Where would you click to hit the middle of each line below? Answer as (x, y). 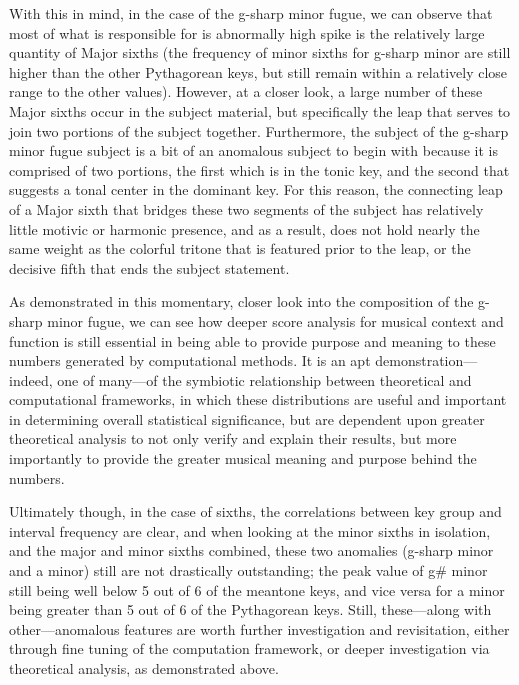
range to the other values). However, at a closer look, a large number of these (246, 91)
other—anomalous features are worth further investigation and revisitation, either (259, 628)
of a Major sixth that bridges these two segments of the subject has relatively (246, 208)
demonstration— (426, 360)
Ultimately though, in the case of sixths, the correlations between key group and (255, 511)
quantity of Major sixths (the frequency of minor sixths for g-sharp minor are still (260, 52)
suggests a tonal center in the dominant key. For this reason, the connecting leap (256, 189)
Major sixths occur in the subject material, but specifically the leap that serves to (260, 110)
